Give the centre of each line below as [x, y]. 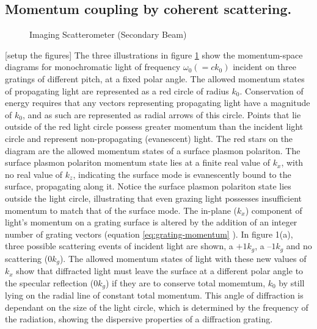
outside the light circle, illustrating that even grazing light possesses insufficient [154, 198]
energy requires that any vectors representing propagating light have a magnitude [158, 103]
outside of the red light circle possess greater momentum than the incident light [154, 126]
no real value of [34, 174]
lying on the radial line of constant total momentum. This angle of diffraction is [154, 295]
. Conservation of [271, 90]
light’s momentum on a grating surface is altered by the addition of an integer [151, 222]
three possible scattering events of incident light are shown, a [119, 246]
